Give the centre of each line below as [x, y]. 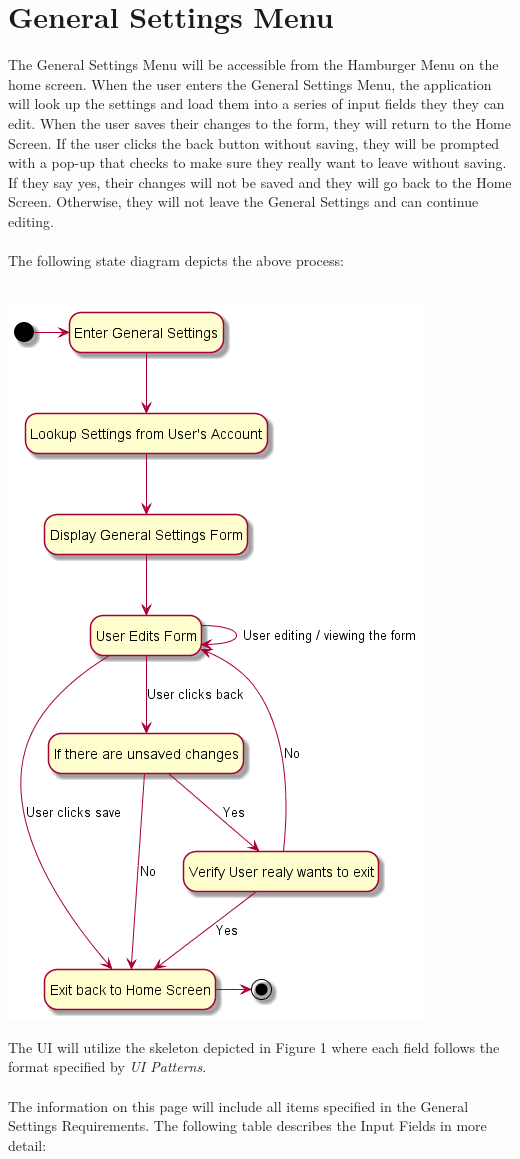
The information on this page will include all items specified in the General [238, 1105]
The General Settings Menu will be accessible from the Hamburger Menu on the [253, 64]
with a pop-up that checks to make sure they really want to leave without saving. [257, 162]
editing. [31, 220]
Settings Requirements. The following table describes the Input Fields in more [247, 1125]
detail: [27, 1144]
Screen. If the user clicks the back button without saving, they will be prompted [254, 142]
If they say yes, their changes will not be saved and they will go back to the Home [260, 181]
